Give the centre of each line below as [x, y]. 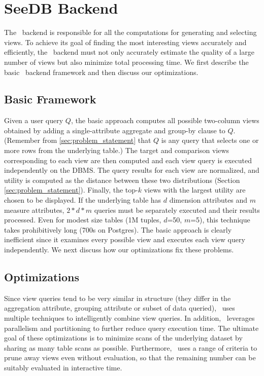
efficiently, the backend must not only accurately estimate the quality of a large [129, 52]
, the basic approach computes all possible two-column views [165, 120]
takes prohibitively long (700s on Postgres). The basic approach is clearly [118, 229]
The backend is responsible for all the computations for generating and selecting [130, 32]
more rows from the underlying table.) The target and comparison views [117, 150]
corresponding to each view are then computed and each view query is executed [128, 160]
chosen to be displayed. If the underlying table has [83, 200]
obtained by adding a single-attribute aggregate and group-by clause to [115, 130]
